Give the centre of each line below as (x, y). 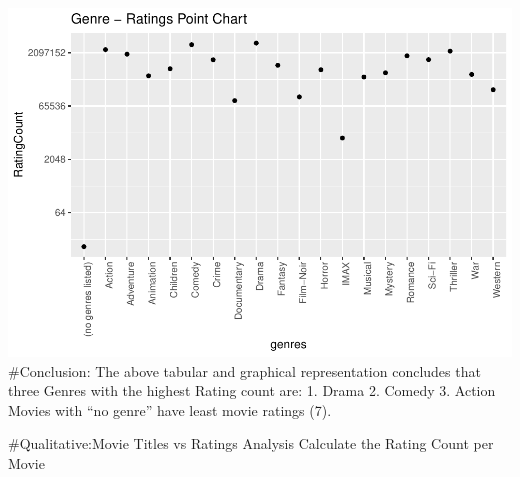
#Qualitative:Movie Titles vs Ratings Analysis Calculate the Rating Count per (251, 443)
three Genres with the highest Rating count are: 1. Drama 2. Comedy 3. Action (252, 390)
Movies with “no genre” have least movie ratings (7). (170, 409)
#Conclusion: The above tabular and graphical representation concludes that (244, 370)
